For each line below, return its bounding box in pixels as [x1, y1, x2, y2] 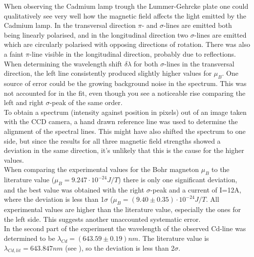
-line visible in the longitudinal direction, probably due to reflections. [29, 48, 236, 59]
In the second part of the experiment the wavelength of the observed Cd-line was [4, 223, 246, 234]
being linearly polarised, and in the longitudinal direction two [4, 29, 189, 40]
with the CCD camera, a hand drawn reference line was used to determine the [4, 116, 238, 127]
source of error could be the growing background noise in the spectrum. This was [4, 78, 247, 88]
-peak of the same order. [49, 97, 123, 107]
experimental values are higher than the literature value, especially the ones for [4, 204, 241, 214]
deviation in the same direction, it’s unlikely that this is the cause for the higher [4, 145, 244, 155]
